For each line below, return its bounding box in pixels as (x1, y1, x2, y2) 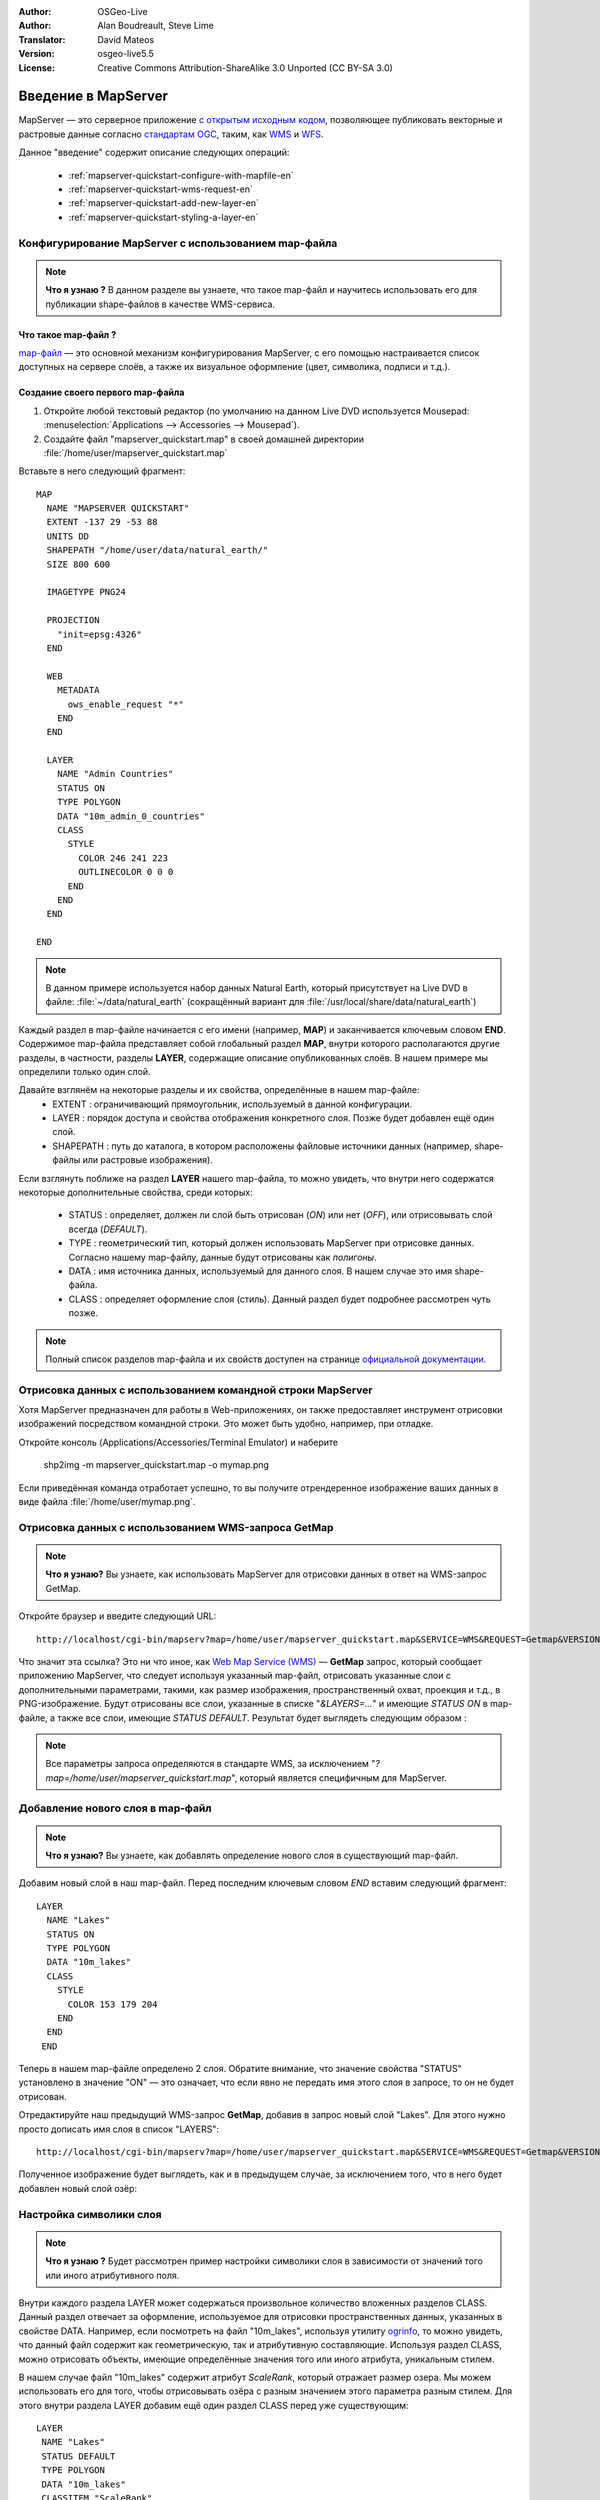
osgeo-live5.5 (97, 48, 154, 60)
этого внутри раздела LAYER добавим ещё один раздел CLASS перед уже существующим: (18, 2399, 409, 2411)
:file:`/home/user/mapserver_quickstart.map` (43, 446, 228, 459)
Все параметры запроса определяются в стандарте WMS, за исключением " (45, 1758, 376, 1770)
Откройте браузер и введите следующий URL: (18, 1610, 217, 1622)
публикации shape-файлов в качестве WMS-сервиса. (45, 298, 275, 310)
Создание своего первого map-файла (18, 386, 185, 399)
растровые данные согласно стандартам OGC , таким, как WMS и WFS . (18, 128, 324, 140)
